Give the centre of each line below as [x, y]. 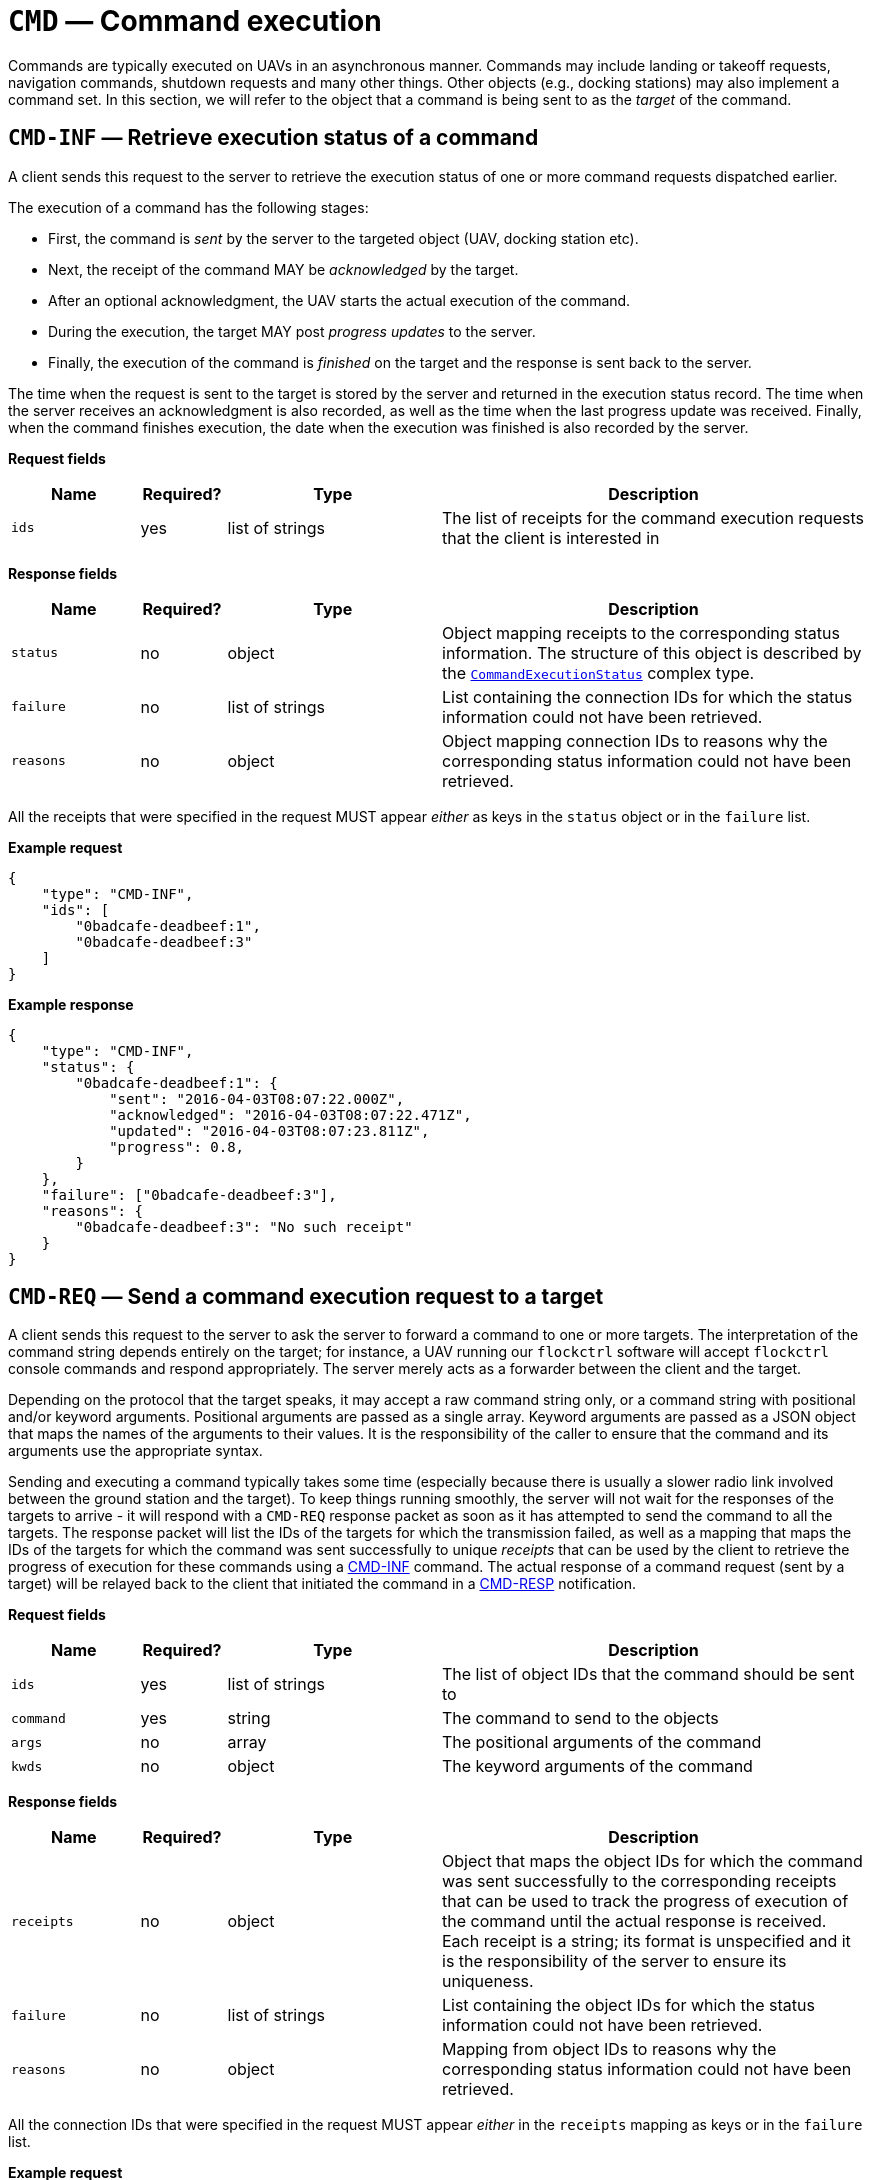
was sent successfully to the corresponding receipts [639, 1881]
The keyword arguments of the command [597, 1766]
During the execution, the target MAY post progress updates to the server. [292, 331]
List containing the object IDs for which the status [628, 2005]
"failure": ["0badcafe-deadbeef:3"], [189, 1194]
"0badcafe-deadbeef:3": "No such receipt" [244, 1226]
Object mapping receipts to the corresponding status [641, 632]
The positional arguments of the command [602, 1742]
